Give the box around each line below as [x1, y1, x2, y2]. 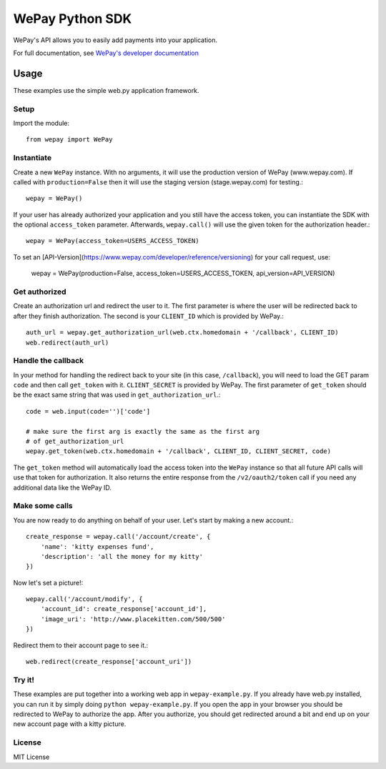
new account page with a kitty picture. [13, 720, 127, 728]
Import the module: [13, 119, 70, 127]
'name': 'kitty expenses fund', [40, 542, 154, 550]
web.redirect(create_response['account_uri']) [26, 658, 192, 666]
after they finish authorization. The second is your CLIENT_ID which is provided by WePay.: [13, 312, 284, 320]
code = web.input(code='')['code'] [26, 407, 151, 415]
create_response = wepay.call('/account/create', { [26, 532, 211, 541]
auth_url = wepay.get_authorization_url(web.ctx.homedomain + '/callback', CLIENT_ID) [26, 329, 339, 337]
